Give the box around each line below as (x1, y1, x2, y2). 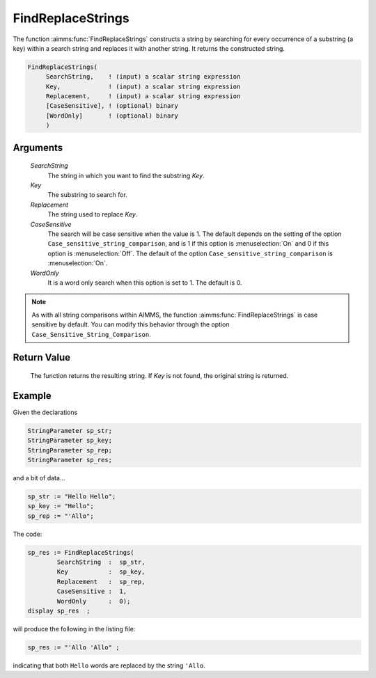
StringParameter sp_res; (27, 456, 113, 464)
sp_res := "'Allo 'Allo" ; (27, 644, 120, 652)
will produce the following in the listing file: (13, 625, 136, 633)
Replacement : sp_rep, (56, 578, 146, 585)
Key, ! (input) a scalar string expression (45, 82, 241, 90)
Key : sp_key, (56, 568, 146, 576)
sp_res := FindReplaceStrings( (27, 549, 135, 556)
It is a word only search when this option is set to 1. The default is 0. (47, 278, 242, 287)
